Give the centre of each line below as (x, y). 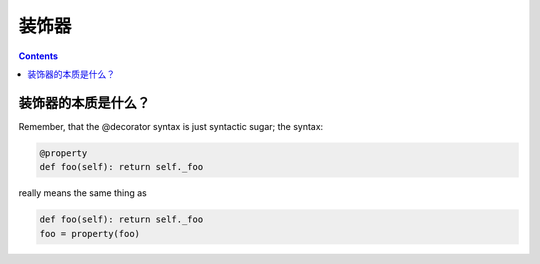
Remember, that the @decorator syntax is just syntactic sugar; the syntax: (171, 126)
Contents (38, 56)
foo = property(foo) (89, 233)
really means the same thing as (82, 193)
